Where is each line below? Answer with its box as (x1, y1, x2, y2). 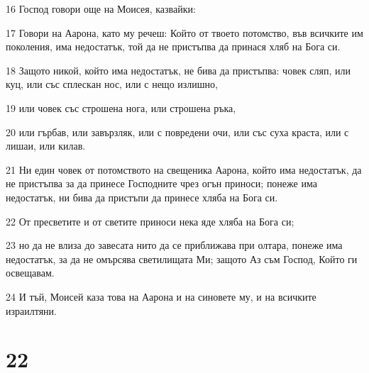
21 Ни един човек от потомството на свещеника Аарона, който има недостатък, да (6, 162, 362, 177)
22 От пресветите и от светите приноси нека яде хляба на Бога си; (6, 213, 294, 228)
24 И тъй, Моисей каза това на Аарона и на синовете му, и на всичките (6, 289, 316, 304)
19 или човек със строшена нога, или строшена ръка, (6, 100, 236, 115)
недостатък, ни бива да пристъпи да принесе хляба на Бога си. (6, 189, 278, 204)
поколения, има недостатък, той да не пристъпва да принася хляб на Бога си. (6, 39, 341, 54)
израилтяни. (6, 303, 57, 318)
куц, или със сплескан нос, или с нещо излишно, (6, 77, 218, 91)
